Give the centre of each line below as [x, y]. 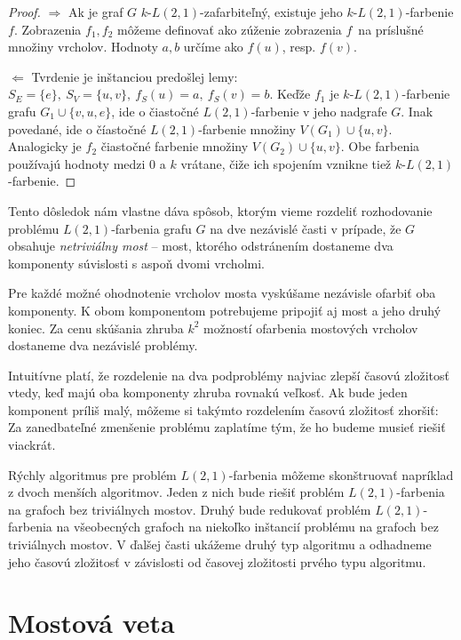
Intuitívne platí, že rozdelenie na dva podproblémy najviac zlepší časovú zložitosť [229, 375]
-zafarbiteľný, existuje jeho [271, 12]
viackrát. [32, 445]
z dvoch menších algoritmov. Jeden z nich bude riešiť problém [176, 492]
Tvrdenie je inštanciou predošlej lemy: [135, 76]
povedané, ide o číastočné [77, 128]
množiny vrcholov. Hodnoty [83, 47]
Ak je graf [95, 12]
